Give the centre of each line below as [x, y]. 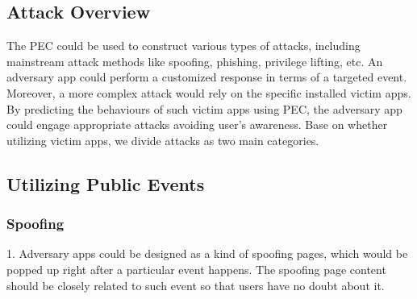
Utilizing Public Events [106, 183]
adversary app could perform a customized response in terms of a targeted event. [207, 77]
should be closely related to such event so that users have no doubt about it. [196, 285]
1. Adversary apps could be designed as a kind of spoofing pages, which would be [207, 253]
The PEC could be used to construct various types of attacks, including [183, 46]
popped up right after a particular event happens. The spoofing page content [196, 269]
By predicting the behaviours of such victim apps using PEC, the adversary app [204, 108]
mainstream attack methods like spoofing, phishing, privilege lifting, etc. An [195, 61]
